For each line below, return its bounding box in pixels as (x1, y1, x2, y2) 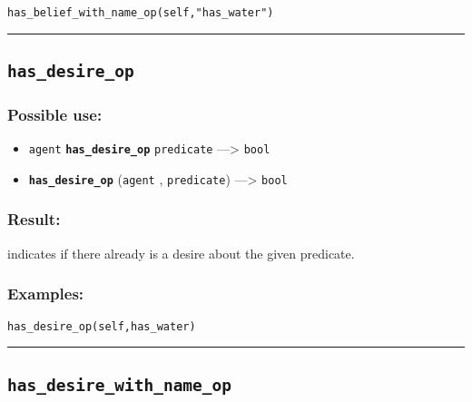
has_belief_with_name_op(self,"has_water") (7, 6, 274, 19)
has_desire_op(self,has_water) (7, 319, 196, 333)
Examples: (7, 282, 84, 305)
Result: (7, 208, 61, 230)
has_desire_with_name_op (7, 375, 232, 395)
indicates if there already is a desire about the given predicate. (7, 243, 355, 262)
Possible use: (7, 103, 103, 125)
